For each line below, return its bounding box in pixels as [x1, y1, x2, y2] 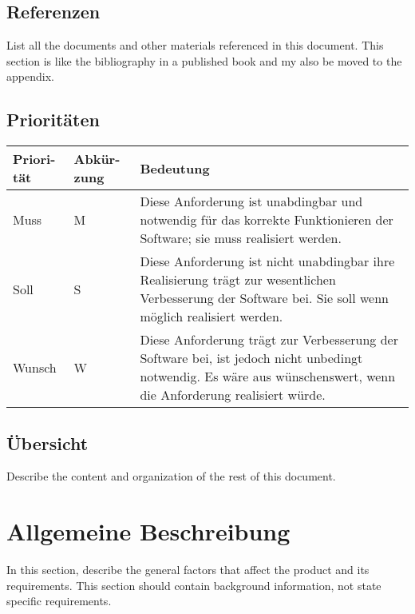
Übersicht [6, 430, 89, 455]
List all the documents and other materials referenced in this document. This [6, 37, 384, 54]
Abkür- [73, 150, 121, 169]
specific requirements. [6, 592, 112, 609]
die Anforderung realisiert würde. [140, 385, 326, 405]
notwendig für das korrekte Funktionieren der [140, 210, 393, 229]
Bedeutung [140, 158, 210, 177]
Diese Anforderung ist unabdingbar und [140, 192, 363, 211]
